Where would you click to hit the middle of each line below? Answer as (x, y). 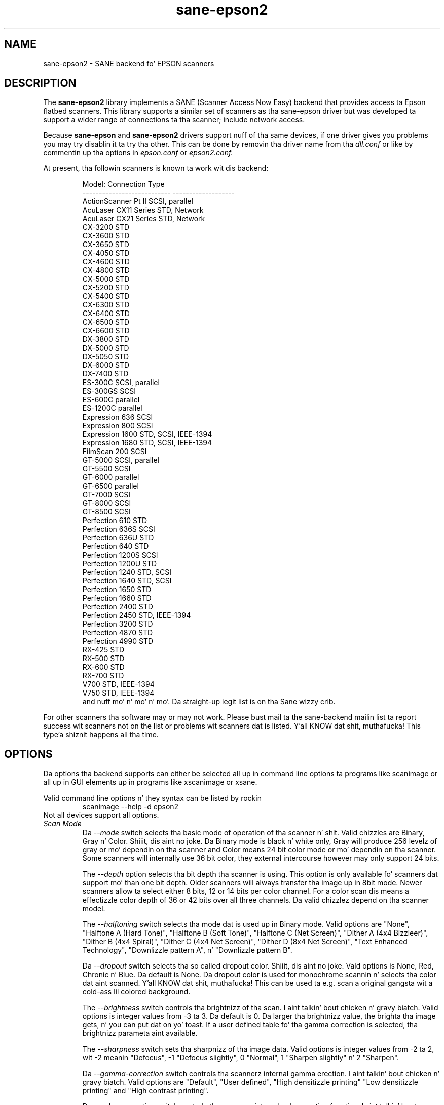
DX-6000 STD (106, 365)
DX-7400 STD (105, 374)
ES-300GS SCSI (109, 391)
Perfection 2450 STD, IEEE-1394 (137, 615)
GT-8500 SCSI (106, 512)
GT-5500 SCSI (106, 469)
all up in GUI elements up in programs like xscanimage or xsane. (150, 782)
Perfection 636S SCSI (119, 529)
